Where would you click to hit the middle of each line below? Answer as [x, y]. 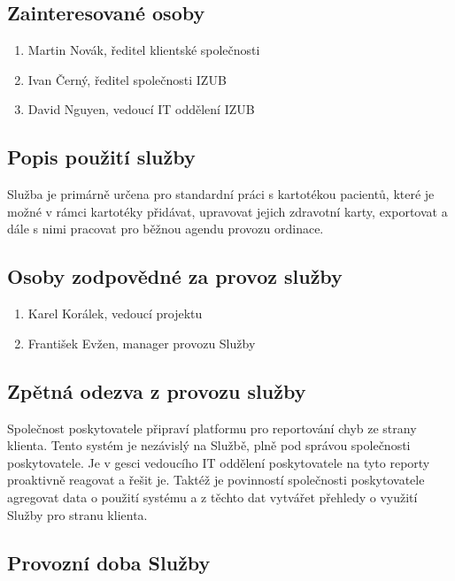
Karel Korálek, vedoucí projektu [115, 313]
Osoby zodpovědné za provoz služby [175, 276]
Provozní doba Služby [109, 562]
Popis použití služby [101, 157]
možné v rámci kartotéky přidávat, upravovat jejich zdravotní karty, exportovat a [227, 211]
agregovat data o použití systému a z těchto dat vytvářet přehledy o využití [212, 497]
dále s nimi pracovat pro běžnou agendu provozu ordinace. [166, 229]
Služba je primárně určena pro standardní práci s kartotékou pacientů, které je [221, 194]
